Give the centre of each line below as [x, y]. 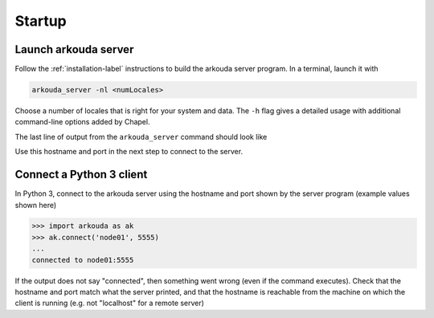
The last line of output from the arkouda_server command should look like [141, 137]
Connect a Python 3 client [81, 175]
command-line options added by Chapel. [82, 122]
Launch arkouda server [74, 49]
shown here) [36, 205]
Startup [41, 21]
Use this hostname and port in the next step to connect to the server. [129, 152]
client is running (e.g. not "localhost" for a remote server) [110, 303]
